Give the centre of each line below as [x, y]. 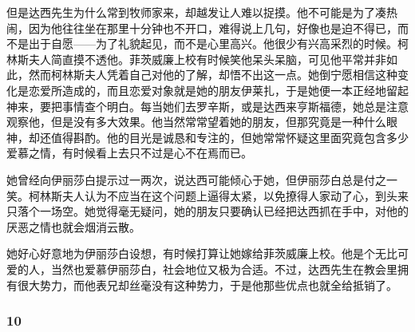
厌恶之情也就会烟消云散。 [73, 226]
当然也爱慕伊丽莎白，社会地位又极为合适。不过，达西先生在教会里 [224, 269]
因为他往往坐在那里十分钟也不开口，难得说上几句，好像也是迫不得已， [213, 28]
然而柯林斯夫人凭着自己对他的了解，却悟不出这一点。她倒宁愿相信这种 [213, 75]
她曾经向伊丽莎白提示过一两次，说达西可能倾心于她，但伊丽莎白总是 [185, 179]
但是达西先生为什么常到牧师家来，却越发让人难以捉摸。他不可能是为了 [191, 12]
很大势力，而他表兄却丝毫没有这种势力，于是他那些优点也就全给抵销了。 [207, 285]
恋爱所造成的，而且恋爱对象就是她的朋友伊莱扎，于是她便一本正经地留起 [218, 90]
